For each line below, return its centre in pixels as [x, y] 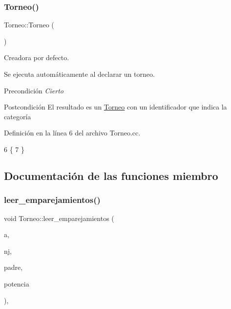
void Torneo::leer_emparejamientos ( [59, 218]
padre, [13, 267]
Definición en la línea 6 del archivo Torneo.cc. [72, 133]
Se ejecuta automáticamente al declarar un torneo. [79, 74]
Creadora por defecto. [37, 57]
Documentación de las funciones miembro [111, 175]
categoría [18, 116]
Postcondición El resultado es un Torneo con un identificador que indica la [115, 107]
